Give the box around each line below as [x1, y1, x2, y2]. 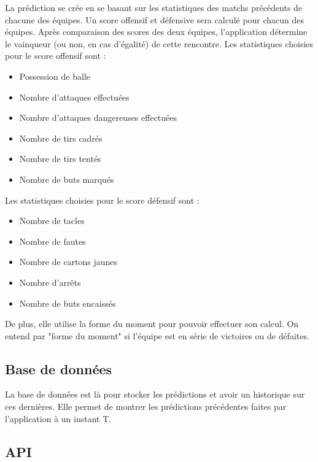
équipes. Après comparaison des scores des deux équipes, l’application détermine [5, 25, 308, 38]
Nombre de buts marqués [19, 172, 114, 185]
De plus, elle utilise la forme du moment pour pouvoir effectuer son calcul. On [5, 317, 299, 330]
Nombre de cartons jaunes [19, 255, 118, 268]
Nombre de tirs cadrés [19, 131, 103, 144]
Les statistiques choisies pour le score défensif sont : [5, 193, 200, 206]
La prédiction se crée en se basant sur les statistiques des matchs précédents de [5, 1, 303, 13]
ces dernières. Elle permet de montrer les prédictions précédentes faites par [5, 400, 287, 413]
